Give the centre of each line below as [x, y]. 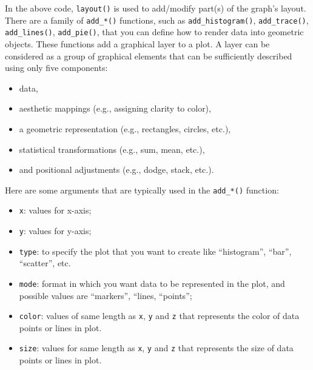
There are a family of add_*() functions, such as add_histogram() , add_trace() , [157, 20]
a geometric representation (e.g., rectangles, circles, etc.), [125, 128]
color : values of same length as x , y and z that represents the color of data [159, 316]
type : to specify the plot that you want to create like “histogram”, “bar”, [155, 251]
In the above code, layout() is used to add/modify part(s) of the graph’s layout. [156, 8]
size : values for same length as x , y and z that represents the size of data [156, 348]
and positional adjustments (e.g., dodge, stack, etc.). [116, 170]
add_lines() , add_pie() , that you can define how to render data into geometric [154, 32]
